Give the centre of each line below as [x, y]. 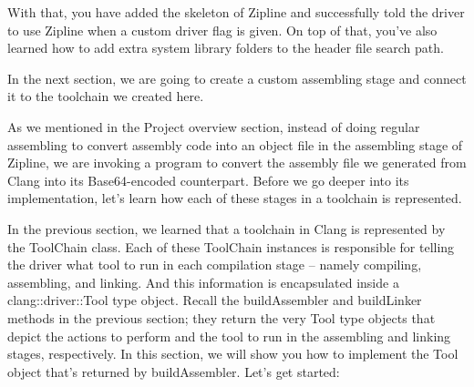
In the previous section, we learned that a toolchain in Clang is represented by [227, 228]
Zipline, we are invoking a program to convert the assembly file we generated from [237, 163]
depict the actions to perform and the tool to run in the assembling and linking [229, 336]
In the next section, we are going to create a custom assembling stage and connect [237, 78]
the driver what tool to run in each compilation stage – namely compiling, [215, 265]
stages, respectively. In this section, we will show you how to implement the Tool [233, 354]
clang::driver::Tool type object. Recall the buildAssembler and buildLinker [215, 300]
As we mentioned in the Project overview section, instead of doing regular [214, 126]
